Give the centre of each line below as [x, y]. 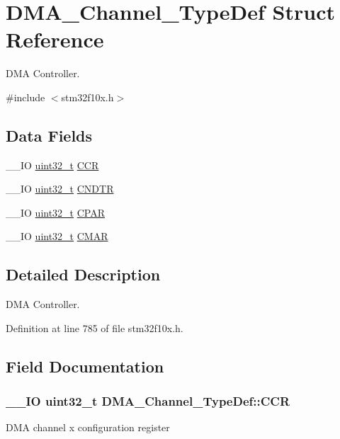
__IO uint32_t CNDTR [60, 189]
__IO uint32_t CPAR [56, 212]
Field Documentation [85, 366]
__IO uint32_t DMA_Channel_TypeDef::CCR [148, 401]
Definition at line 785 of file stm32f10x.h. [95, 327]
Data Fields [49, 135]
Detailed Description [83, 274]
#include [25, 97]
